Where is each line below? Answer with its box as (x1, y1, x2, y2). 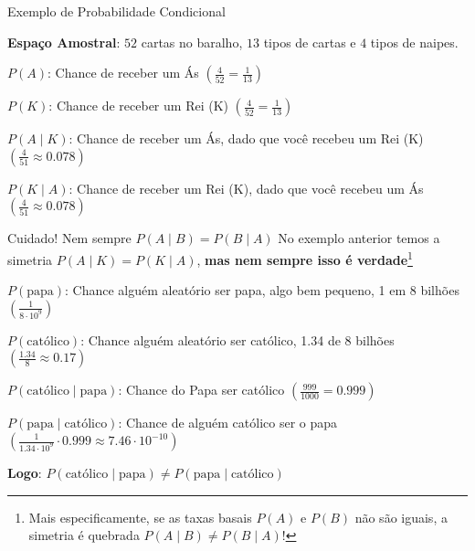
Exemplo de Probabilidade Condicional (7, 2, 226, 20)
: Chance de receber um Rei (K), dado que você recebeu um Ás (69, 178, 424, 197)
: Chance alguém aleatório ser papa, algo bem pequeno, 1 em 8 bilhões (65, 281, 459, 300)
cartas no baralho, (141, 32, 243, 51)
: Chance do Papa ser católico (118, 380, 285, 399)
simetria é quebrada (28, 525, 140, 545)
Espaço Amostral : (7, 32, 121, 51)
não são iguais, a (354, 507, 448, 526)
